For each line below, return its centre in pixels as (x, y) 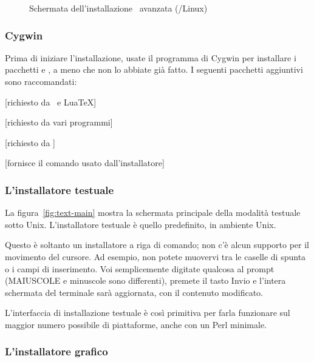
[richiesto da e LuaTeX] (51, 102)
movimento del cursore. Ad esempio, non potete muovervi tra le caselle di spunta (155, 256)
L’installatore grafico (56, 351)
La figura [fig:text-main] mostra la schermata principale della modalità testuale (153, 213)
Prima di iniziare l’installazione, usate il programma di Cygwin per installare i (151, 57)
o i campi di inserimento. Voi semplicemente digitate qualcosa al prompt (140, 268)
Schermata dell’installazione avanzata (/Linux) (118, 8)
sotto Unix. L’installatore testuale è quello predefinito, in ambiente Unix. (141, 224)
